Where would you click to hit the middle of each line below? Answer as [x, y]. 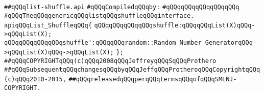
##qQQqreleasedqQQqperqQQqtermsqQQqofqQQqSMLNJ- [153, 80]
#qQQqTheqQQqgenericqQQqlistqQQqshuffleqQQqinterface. [99, 15]
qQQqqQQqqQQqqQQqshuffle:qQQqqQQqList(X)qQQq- [175, 26]
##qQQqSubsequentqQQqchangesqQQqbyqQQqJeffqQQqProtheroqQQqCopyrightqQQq [132, 69]
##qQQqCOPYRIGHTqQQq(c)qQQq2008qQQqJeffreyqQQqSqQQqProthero [110, 61]
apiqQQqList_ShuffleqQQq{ [48, 26]
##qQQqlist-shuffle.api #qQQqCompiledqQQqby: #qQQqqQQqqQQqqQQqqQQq [122, 7]
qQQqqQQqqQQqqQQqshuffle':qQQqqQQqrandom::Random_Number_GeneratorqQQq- [130, 42]
